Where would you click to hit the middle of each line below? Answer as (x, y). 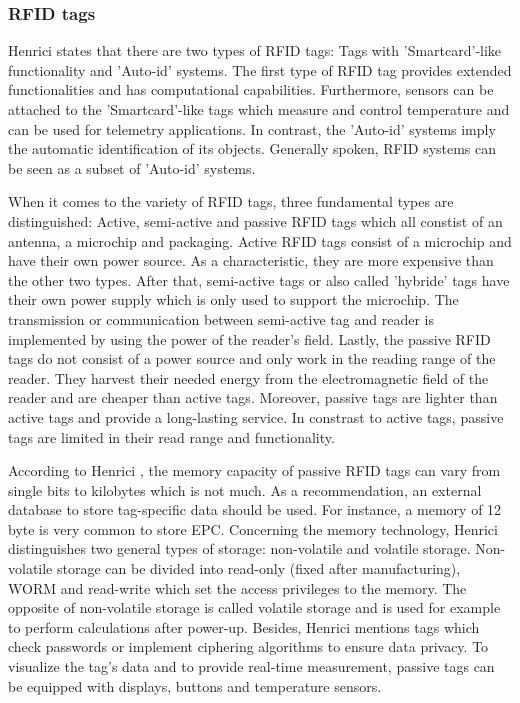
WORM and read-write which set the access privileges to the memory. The (237, 587)
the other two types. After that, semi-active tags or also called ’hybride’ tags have (259, 279)
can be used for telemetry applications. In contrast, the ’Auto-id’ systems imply (252, 128)
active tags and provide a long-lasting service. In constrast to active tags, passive (256, 416)
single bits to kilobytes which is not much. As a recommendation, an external (245, 489)
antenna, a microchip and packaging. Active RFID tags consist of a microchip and (260, 240)
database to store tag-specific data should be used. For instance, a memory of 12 (255, 509)
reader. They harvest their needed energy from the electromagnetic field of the (248, 377)
